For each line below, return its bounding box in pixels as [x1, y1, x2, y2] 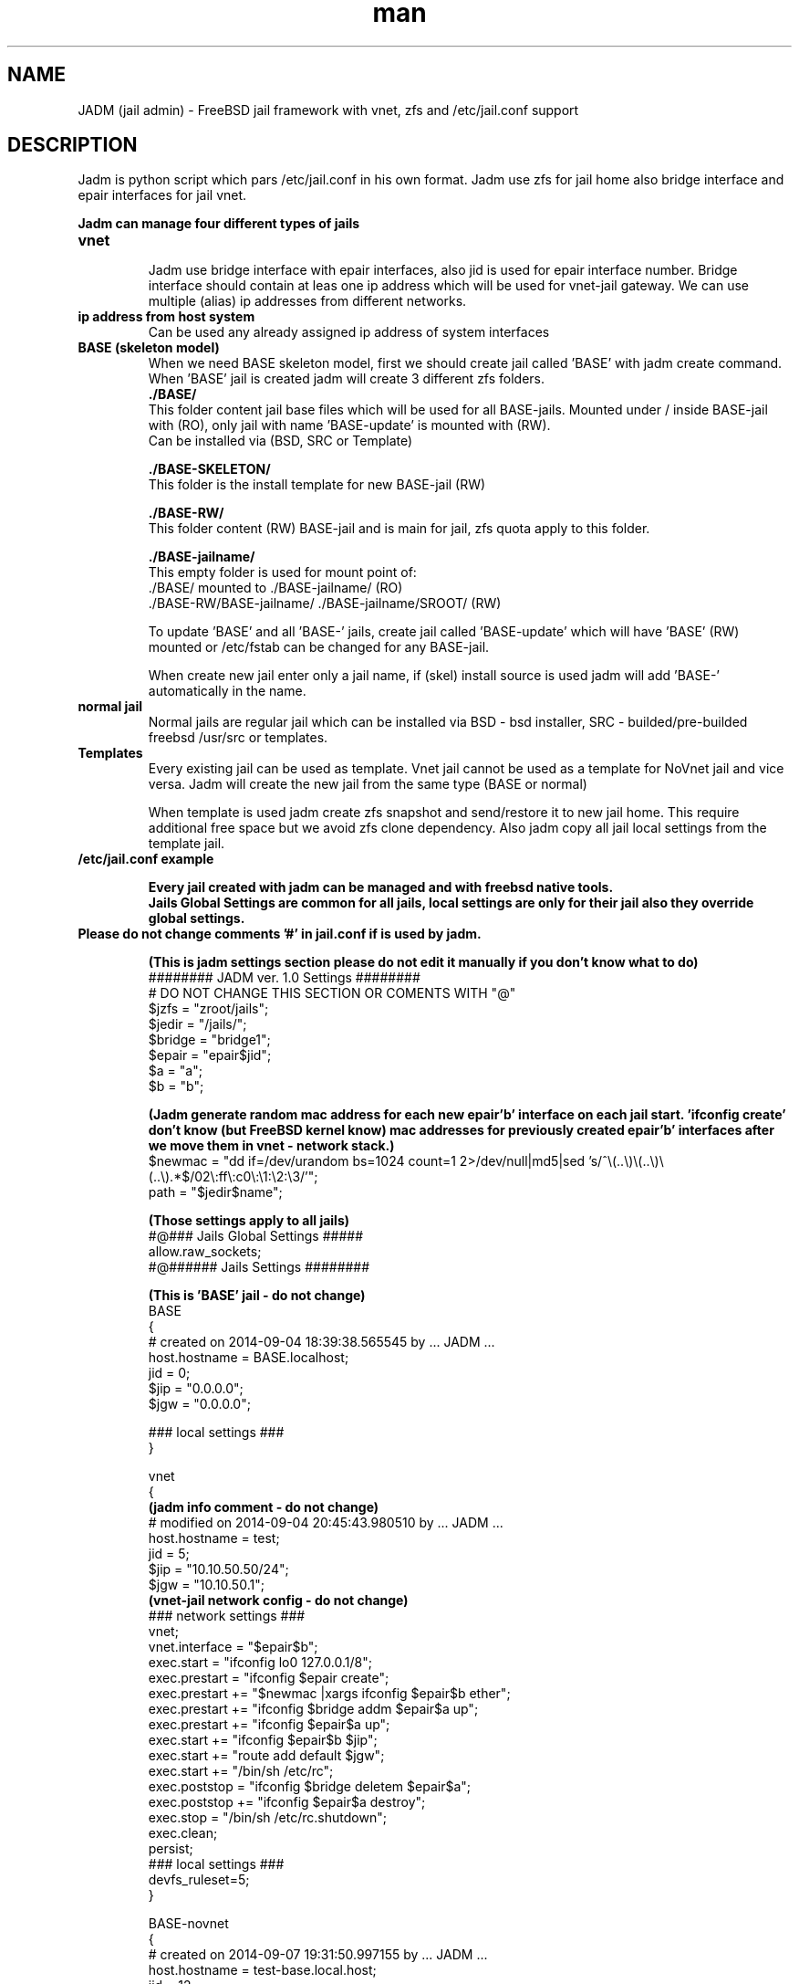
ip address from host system [78, 309, 255, 325]
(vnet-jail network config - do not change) [148, 1592, 409, 1609]
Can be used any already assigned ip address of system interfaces [148, 324, 550, 341]
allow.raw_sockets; [148, 1244, 262, 1260]
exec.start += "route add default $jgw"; [148, 1748, 385, 1764]
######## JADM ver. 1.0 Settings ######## [148, 970, 420, 986]
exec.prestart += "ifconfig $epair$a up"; [148, 1716, 390, 1733]
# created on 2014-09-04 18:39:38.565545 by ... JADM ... [148, 1334, 495, 1350]
